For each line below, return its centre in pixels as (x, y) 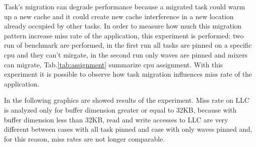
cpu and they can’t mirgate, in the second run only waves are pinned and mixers (126, 54)
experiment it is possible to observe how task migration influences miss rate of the (128, 74)
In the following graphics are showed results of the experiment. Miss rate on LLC (127, 100)
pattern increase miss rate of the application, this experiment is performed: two (124, 35)
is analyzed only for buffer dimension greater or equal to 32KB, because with (120, 109)
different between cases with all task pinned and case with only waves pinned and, (128, 129)
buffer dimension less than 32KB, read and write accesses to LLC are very (116, 119)
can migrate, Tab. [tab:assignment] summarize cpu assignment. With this (113, 64)
